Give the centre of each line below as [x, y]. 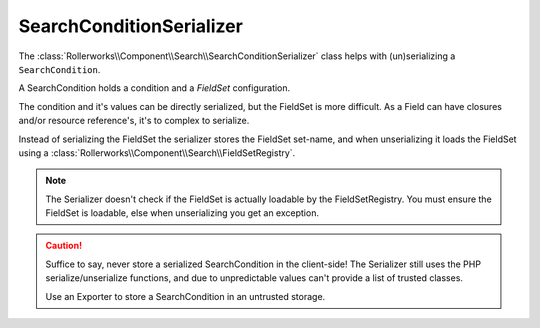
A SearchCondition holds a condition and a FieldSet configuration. [154, 88]
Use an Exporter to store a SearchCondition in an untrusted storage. [185, 296]
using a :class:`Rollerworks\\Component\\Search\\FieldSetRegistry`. [157, 152]
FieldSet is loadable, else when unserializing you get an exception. [182, 213]
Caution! [64, 246]
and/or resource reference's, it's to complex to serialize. [134, 121]
